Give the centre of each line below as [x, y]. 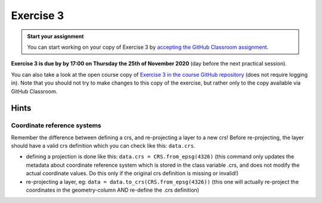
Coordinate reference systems [56, 126]
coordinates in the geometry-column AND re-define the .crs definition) [113, 190]
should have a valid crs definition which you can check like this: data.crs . [103, 146]
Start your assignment [55, 36]
